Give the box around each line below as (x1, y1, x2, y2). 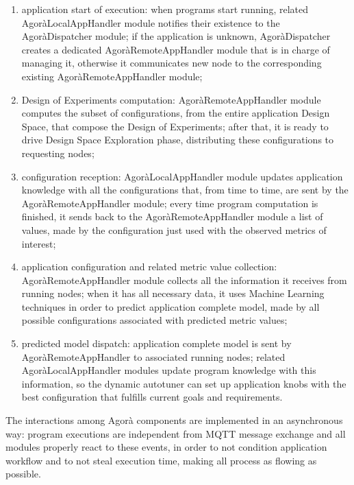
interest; (21, 236, 56, 250)
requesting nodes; (21, 145, 94, 160)
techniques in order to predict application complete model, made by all (21, 299, 320, 314)
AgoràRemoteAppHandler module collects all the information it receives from (21, 272, 347, 287)
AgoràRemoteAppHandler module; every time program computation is (21, 196, 318, 210)
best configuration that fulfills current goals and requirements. (21, 390, 283, 404)
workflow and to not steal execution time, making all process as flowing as (5, 453, 317, 467)
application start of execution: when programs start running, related (21, 2, 308, 16)
